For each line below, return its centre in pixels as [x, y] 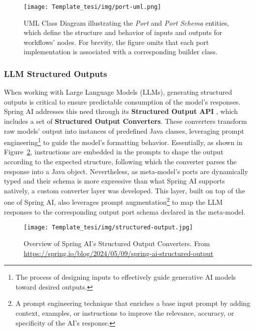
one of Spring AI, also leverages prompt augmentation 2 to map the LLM [113, 201]
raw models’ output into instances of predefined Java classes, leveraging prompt [124, 130]
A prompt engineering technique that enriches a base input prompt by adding [133, 303]
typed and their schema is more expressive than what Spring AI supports [114, 181]
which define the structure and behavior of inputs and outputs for [123, 32]
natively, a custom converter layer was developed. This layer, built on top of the [125, 190]
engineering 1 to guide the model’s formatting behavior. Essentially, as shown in [123, 141]
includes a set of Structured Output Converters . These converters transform [126, 121]
